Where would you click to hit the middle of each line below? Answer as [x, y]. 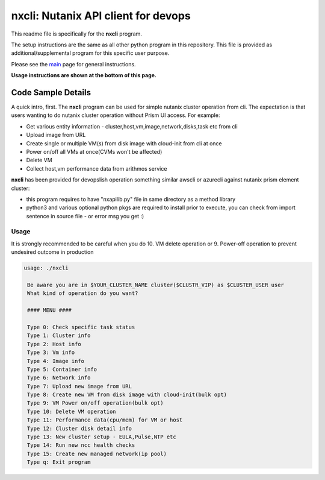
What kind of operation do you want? [83, 293]
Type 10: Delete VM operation [72, 411]
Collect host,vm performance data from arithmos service [97, 168]
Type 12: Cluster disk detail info [80, 428]
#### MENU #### [50, 310]
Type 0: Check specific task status [81, 327]
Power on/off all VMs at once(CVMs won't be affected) [94, 151]
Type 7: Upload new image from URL [80, 386]
